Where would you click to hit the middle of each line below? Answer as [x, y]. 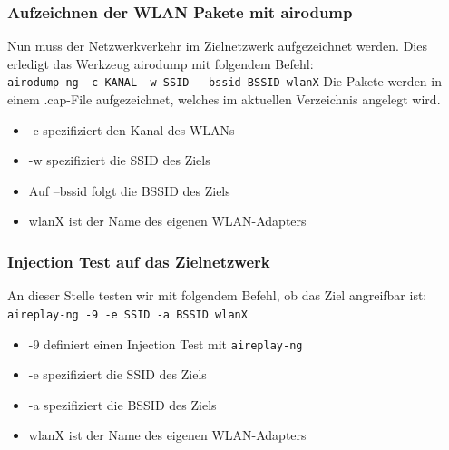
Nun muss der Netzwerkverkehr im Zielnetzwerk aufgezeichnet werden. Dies [217, 46]
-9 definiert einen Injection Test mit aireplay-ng [166, 343]
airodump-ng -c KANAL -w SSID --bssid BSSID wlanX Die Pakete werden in [224, 81]
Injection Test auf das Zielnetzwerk [139, 261]
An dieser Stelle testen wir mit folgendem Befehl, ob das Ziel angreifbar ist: [217, 295]
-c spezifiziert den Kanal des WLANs [132, 129]
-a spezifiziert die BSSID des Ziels [122, 404]
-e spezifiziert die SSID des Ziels [117, 374]
